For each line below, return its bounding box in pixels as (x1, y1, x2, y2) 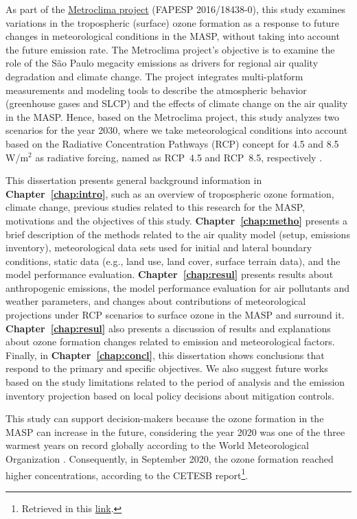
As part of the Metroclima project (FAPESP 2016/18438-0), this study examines (5, 2, 346, 16)
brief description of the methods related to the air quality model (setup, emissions (5, 227, 350, 241)
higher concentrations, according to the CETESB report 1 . (5, 465, 249, 482)
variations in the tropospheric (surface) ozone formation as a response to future (5, 15, 340, 30)
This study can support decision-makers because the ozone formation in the (5, 411, 324, 426)
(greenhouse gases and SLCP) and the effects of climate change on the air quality (5, 96, 348, 111)
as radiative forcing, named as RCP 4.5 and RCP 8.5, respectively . (35, 150, 323, 164)
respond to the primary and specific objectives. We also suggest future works (5, 361, 328, 376)
